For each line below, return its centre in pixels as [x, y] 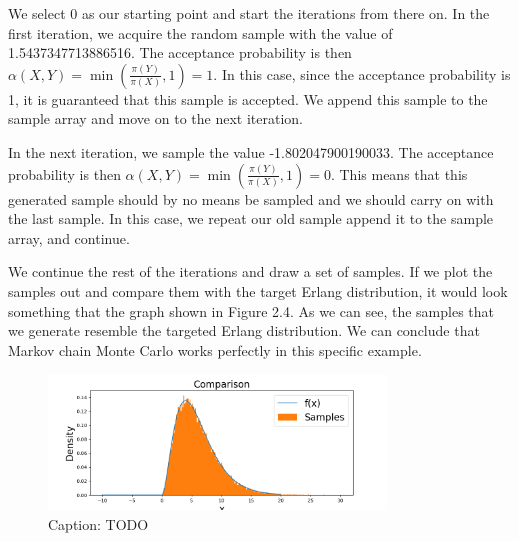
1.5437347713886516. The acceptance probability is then [180, 52]
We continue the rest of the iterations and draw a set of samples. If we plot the [250, 271]
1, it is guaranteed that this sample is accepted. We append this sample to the [248, 98]
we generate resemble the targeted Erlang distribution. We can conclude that [244, 330]
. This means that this [399, 173]
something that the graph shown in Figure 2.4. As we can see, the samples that [251, 310]
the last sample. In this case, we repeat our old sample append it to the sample [251, 218]
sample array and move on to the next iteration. [155, 118]
